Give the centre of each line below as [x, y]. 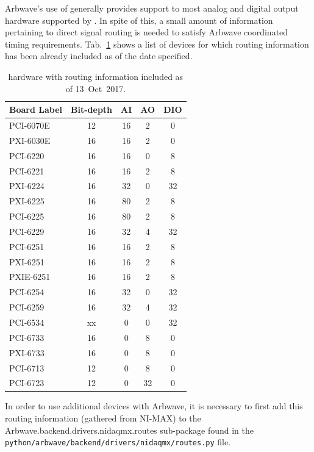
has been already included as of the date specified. [99, 56]
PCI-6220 [27, 155]
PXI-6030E [30, 140]
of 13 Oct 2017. [96, 88]
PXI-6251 [27, 261]
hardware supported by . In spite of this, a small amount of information [139, 20]
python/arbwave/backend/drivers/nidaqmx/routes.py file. [118, 442]
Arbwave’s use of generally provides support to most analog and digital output [152, 8]
